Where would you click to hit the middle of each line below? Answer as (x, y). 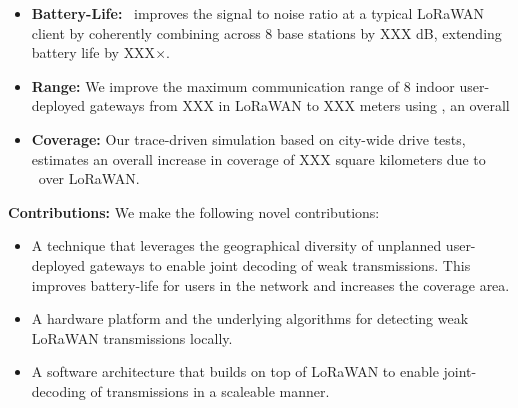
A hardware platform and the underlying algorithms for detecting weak (250, 318)
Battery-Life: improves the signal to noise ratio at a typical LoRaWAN (257, 13)
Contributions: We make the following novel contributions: (194, 211)
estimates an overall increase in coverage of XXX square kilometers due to (258, 158)
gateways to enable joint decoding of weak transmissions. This (280, 264)
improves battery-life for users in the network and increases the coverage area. (270, 284)
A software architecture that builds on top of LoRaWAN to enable (235, 371)
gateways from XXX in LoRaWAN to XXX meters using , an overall (299, 105)
